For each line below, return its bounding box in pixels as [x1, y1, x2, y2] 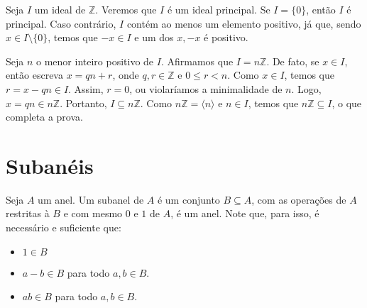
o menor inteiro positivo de [36, 53, 154, 68]
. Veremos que [95, 2, 157, 16]
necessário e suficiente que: [6, 220, 121, 235]
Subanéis [6, 150, 94, 180]
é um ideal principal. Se [167, 2, 270, 16]
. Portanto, [60, 95, 107, 110]
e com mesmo [63, 206, 123, 221]
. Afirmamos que [160, 53, 234, 68]
